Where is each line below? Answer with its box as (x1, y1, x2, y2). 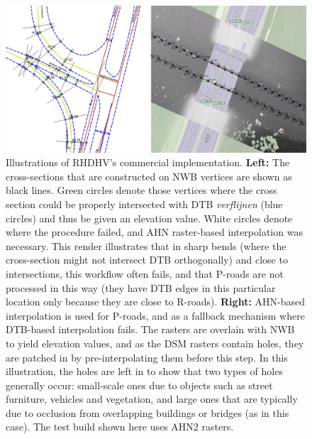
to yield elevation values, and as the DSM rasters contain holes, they (6, 335, 304, 350)
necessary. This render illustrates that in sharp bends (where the (6, 238, 286, 253)
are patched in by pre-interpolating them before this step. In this (6, 349, 288, 364)
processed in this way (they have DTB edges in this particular (6, 280, 276, 295)
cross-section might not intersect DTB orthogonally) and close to (6, 252, 288, 267)
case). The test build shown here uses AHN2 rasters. (6, 419, 234, 434)
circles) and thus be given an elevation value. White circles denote (6, 210, 293, 225)
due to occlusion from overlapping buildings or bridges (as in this (6, 405, 289, 420)
